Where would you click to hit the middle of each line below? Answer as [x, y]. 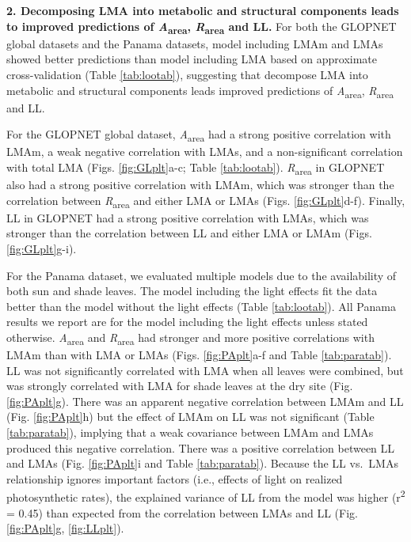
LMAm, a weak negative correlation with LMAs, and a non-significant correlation [205, 152]
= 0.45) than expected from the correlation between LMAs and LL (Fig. [182, 512]
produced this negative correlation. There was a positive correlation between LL [201, 447]
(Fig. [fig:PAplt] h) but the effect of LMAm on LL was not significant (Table [190, 417]
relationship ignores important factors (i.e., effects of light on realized [175, 478]
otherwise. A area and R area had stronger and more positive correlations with [190, 338]
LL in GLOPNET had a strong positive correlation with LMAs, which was [188, 217]
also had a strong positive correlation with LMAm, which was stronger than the [200, 185]
